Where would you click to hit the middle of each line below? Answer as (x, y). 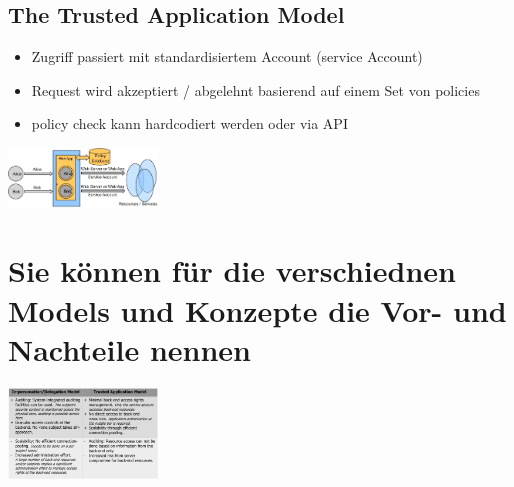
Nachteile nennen (129, 348)
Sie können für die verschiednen (232, 270)
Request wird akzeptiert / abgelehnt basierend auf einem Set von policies (255, 89)
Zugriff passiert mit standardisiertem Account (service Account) (227, 56)
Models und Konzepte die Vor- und (257, 309)
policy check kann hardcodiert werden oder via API (189, 123)
